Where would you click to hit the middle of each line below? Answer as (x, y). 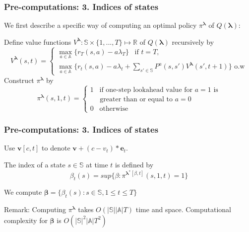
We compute (23, 192)
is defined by (134, 164)
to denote (56, 148)
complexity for (26, 220)
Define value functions (38, 41)
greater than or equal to (136, 99)
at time (97, 164)
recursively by (193, 41)
